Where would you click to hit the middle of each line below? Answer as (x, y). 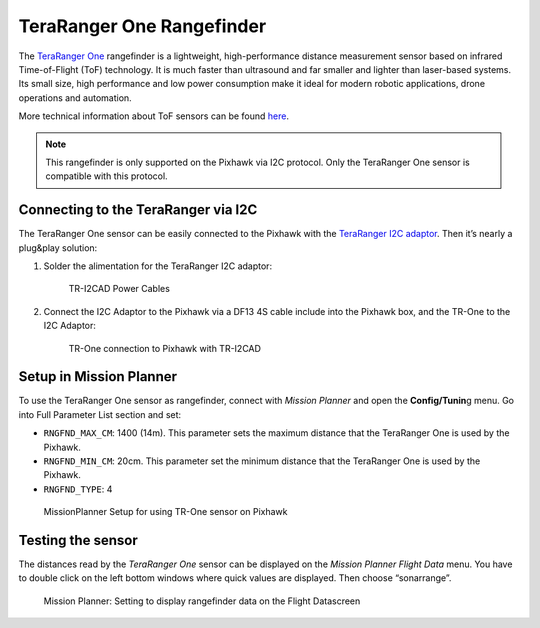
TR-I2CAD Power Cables (119, 289)
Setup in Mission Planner (98, 376)
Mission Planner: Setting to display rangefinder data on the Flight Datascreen (202, 601)
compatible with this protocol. (107, 176)
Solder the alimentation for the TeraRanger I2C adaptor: (158, 266)
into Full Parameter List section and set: (100, 414)
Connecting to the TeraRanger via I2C (138, 210)
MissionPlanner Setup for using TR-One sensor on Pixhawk (165, 512)
